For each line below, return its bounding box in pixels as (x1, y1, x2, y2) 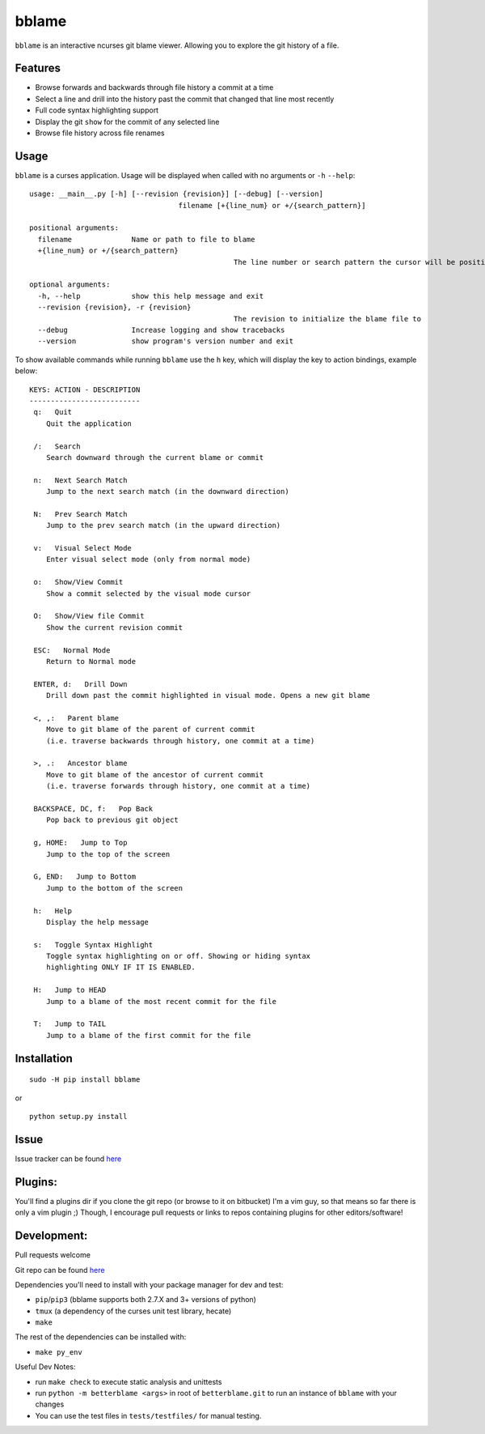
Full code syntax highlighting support (35, 105, 159, 115)
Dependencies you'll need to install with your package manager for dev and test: (15, 1279, 284, 1289)
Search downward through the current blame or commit (45, 453, 264, 462)
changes (35, 1399, 65, 1409)
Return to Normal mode (45, 657, 137, 666)
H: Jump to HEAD (33, 985, 107, 995)
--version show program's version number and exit (37, 337, 294, 346)
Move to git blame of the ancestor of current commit (45, 770, 264, 779)
